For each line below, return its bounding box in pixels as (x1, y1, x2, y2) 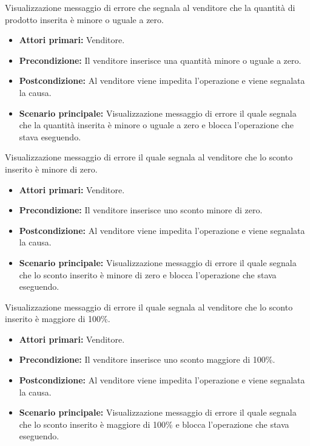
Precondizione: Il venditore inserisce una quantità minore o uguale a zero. (19, 53, 302, 66)
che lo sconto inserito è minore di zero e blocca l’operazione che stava (19, 268, 277, 281)
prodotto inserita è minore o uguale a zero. (5, 13, 164, 26)
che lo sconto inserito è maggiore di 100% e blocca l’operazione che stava (19, 417, 289, 430)
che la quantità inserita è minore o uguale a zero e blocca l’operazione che (19, 118, 294, 131)
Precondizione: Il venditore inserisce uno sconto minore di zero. (19, 204, 263, 216)
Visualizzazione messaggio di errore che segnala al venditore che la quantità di (5, 1, 295, 13)
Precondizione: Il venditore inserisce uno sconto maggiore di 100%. (19, 353, 275, 366)
